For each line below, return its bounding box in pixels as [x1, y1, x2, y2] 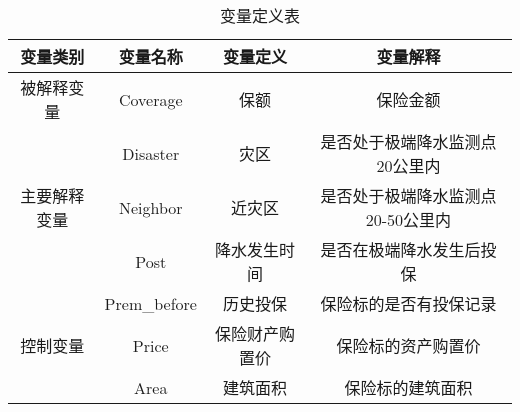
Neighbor [118, 195, 183, 219]
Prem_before [104, 291, 197, 315]
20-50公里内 [365, 208, 452, 231]
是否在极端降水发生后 [320, 238, 481, 261]
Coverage [118, 87, 183, 111]
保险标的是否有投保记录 [320, 292, 497, 315]
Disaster [122, 141, 180, 165]
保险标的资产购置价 [336, 334, 481, 357]
